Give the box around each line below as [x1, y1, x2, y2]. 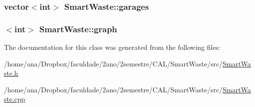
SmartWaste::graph [39, 22, 117, 35]
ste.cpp [4, 94, 25, 104]
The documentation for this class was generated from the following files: [4, 42, 221, 52]
